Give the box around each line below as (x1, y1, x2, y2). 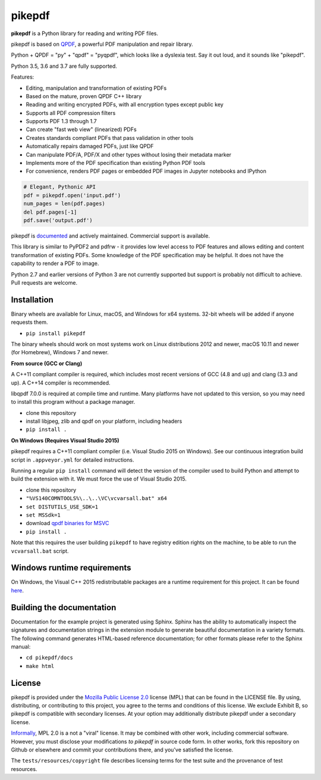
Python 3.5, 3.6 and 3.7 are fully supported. (11, 63, 117, 70)
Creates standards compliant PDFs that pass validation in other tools (26, 134, 194, 141)
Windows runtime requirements (11, 563, 131, 573)
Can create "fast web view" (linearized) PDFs (26, 126, 137, 133)
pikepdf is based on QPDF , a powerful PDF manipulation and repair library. (11, 40, 193, 48)
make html (26, 663, 55, 669)
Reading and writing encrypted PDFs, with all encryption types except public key (26, 101, 224, 108)
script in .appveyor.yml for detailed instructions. (11, 456, 134, 463)
